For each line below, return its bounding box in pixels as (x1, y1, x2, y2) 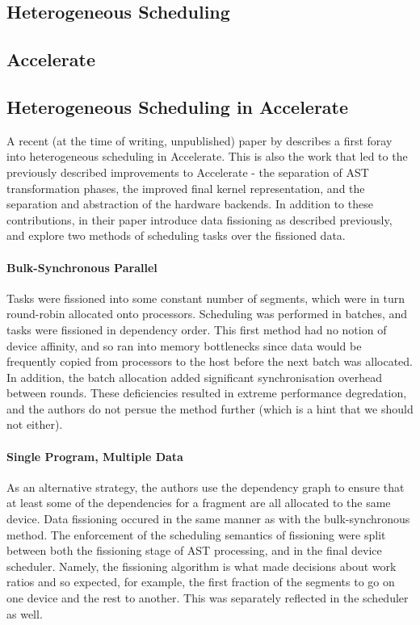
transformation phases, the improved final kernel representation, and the (6, 179, 365, 196)
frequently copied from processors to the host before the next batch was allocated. (6, 353, 414, 370)
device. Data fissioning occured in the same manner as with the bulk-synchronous (6, 510, 410, 527)
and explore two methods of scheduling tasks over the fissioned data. (6, 227, 346, 244)
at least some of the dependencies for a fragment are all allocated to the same (6, 494, 391, 511)
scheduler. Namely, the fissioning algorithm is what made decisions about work (6, 557, 397, 574)
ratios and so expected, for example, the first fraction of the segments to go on (6, 573, 395, 590)
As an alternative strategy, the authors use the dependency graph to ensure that (6, 478, 405, 495)
